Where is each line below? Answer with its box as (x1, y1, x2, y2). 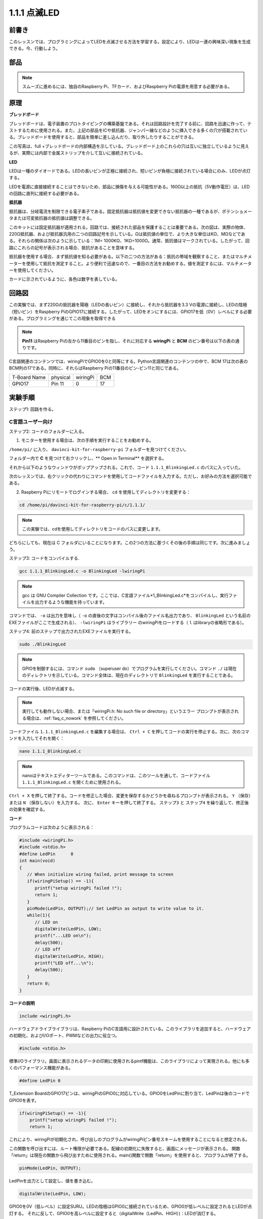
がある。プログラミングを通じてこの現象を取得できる (9, 315, 116, 321)
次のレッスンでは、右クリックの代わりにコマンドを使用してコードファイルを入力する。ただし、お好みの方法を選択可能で (9, 473, 252, 479)
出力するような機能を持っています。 (35, 599, 107, 605)
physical (51, 374, 71, 381)
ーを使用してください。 (9, 267, 56, 273)
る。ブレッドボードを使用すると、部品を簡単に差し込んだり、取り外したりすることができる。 (9, 134, 197, 140)
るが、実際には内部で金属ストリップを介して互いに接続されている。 (9, 150, 146, 156)
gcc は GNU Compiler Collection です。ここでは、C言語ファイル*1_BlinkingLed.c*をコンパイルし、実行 (22, 592, 229, 598)
